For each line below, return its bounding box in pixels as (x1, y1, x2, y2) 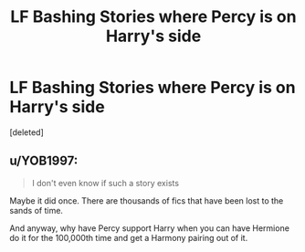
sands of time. (9, 205, 64, 215)
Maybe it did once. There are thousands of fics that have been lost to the (9, 194, 284, 206)
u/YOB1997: (9, 153, 79, 169)
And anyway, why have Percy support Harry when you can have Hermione (9, 222, 290, 234)
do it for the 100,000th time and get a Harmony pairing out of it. (9, 232, 248, 243)
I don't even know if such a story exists (31, 177, 180, 188)
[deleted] (9, 126, 44, 138)
